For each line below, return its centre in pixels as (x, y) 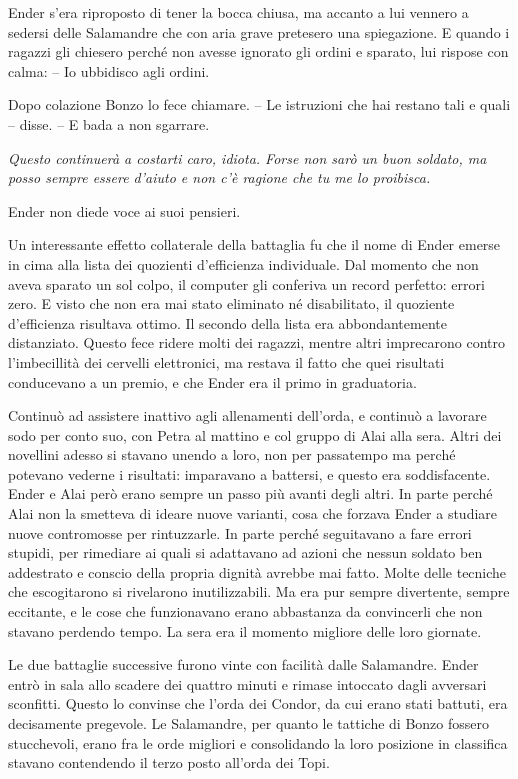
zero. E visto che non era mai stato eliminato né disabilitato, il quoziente (231, 303)
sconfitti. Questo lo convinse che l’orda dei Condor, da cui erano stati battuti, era (258, 703)
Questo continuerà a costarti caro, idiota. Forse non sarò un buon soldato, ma (247, 157)
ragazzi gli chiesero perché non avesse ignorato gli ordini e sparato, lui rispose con (258, 51)
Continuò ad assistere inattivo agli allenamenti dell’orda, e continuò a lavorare (247, 415)
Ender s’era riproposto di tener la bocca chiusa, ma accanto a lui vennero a (238, 12)
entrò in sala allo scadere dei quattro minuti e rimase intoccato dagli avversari (247, 683)
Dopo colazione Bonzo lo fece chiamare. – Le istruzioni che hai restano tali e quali (259, 104)
